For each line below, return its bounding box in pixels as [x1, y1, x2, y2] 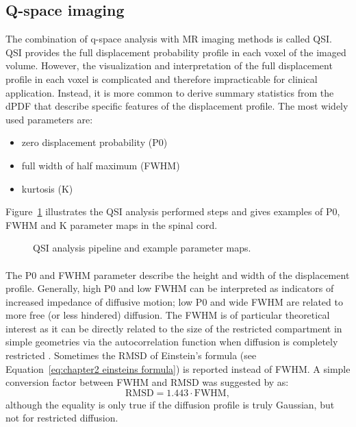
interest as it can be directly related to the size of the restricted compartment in [5, 321, 342, 335]
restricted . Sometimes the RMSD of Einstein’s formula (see [5, 348, 257, 363]
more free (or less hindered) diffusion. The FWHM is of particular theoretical [5, 308, 330, 322]
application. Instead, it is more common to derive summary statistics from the [5, 85, 334, 99]
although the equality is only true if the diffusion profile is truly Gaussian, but [5, 397, 335, 411]
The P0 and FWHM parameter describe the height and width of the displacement [5, 267, 350, 282]
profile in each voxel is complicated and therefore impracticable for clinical [5, 71, 318, 86]
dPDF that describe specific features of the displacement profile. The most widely [5, 99, 348, 113]
